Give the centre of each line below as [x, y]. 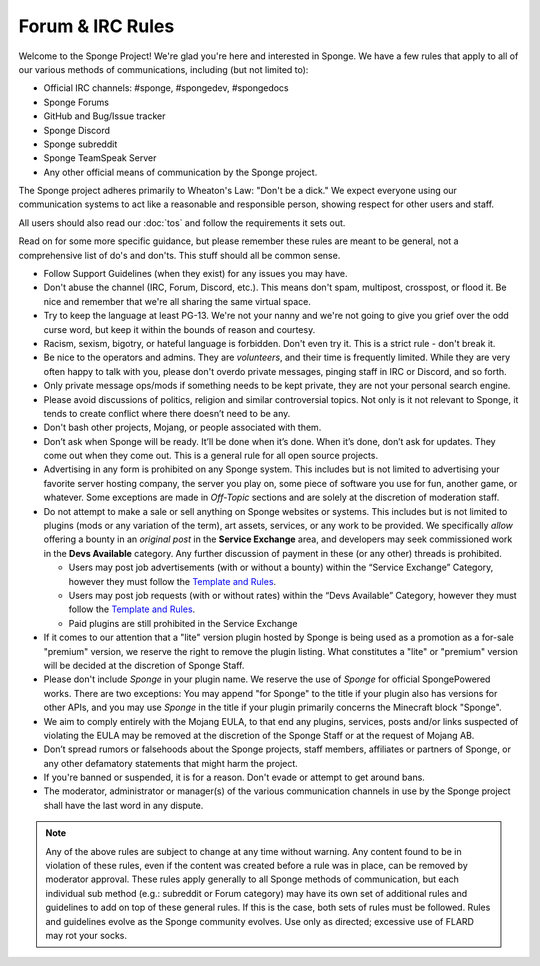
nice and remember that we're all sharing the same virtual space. [177, 301]
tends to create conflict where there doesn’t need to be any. [167, 413]
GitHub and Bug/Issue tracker [104, 116]
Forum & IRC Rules [96, 26]
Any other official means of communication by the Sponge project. [180, 172]
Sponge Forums [76, 102]
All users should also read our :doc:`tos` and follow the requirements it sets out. [182, 222]
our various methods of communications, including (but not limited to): [163, 69]
